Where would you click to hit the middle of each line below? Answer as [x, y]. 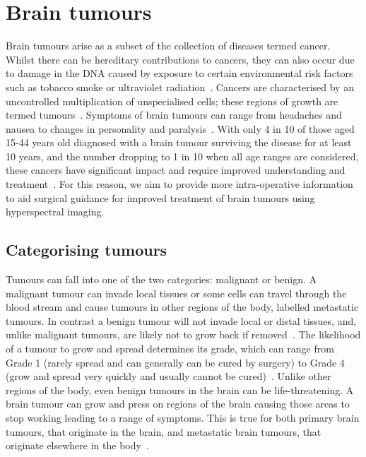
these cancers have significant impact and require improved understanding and [176, 170]
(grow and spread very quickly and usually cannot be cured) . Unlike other [169, 376]
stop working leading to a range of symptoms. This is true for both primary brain [183, 417]
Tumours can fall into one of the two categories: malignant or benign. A [161, 279]
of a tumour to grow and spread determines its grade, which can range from [170, 349]
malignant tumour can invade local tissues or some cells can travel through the [176, 293]
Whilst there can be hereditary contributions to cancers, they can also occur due [180, 59]
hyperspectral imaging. [55, 212]
